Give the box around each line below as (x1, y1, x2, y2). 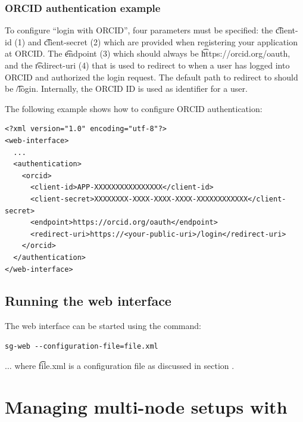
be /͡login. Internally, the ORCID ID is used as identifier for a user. (5, 82, 248, 95)
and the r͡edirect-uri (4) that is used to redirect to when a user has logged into (5, 59, 290, 71)
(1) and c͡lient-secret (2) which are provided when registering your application (14, 35, 298, 48)
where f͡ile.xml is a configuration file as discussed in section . (14, 359, 235, 372)
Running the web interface (5, 291, 171, 310)
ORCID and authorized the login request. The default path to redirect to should (5, 70, 298, 83)
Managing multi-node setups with (5, 395, 288, 419)
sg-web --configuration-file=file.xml (5, 342, 158, 350)
